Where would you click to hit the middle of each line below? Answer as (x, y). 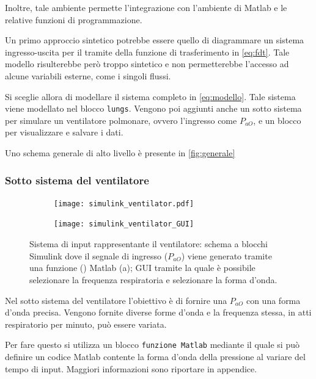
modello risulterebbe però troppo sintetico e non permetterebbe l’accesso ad (147, 64)
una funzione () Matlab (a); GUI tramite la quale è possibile (142, 268)
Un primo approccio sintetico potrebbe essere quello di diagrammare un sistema (155, 40)
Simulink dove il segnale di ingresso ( (99, 255)
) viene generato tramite (226, 255)
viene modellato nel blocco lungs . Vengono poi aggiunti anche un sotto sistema (153, 108)
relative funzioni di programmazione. (74, 19)
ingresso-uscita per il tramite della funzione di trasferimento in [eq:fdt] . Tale (147, 52)
